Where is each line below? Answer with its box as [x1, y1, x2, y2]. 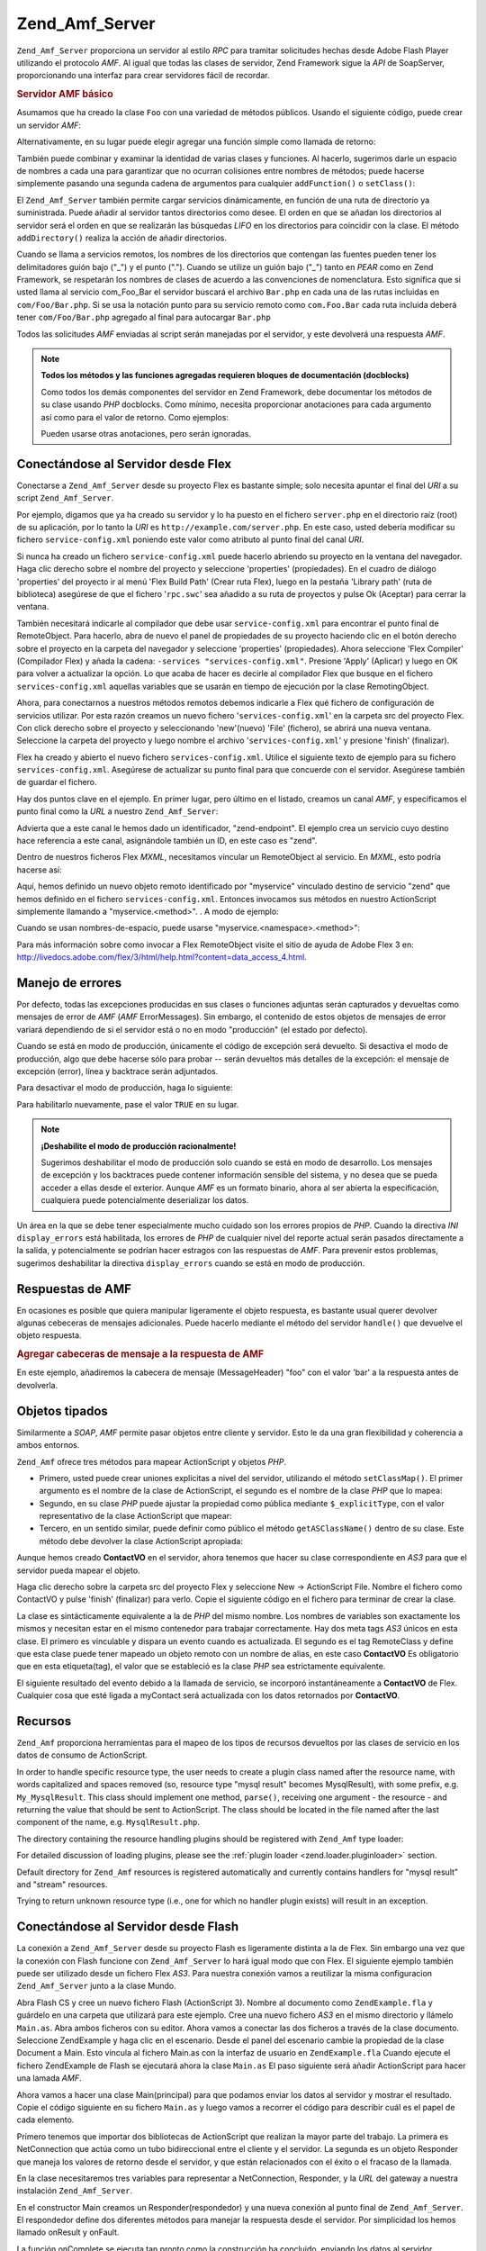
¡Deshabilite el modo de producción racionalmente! [40, 1140, 237, 1152]
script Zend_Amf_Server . [16, 493, 114, 503]
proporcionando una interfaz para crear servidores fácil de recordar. [16, 70, 270, 81]
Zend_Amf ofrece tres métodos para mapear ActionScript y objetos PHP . [16, 1456, 287, 1467]
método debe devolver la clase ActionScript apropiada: [39, 1535, 243, 1546]
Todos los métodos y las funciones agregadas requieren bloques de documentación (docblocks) [40, 370, 409, 381]
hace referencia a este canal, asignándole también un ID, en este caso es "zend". [16, 836, 318, 846]
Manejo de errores [16, 975, 122, 990]
